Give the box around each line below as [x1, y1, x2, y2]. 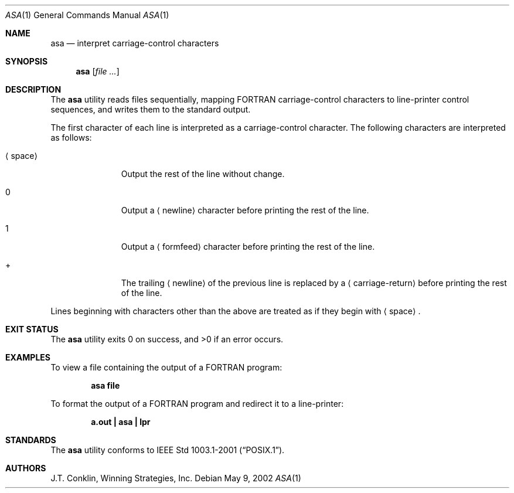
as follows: [50, 132, 92, 142]
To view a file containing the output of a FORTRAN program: [50, 362, 282, 372]
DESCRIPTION [5, 84, 62, 94]
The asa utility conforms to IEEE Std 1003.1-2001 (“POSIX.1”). [50, 445, 285, 455]
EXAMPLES [5, 352, 50, 362]
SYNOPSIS [5, 56, 48, 66]
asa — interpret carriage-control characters [50, 38, 219, 48]
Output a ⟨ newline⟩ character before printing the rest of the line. [121, 205, 369, 215]
